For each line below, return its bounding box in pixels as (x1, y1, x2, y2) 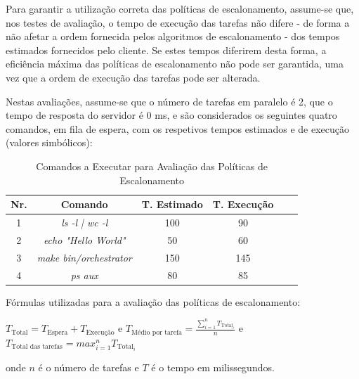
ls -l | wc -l (61, 214, 108, 229)
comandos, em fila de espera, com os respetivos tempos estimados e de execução (6, 121, 350, 136)
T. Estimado (141, 197, 203, 212)
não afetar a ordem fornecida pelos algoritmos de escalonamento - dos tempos (6, 29, 340, 44)
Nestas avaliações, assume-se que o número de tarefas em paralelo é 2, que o (6, 94, 333, 108)
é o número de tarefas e (38, 359, 139, 374)
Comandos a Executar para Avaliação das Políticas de (36, 158, 268, 173)
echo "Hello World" (43, 232, 126, 247)
